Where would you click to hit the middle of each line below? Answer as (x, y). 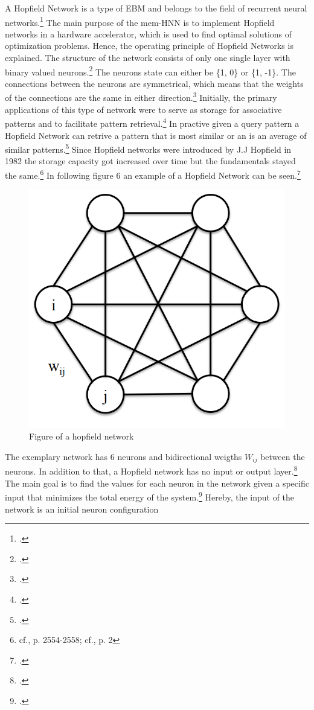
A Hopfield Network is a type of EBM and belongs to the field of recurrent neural (156, 8)
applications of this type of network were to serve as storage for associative (143, 109)
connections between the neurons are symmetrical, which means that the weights (154, 83)
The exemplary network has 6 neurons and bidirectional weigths (123, 456)
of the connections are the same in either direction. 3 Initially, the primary (141, 97)
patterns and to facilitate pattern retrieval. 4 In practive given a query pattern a (152, 122)
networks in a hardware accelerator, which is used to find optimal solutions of (149, 34)
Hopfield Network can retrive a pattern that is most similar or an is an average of (156, 135)
